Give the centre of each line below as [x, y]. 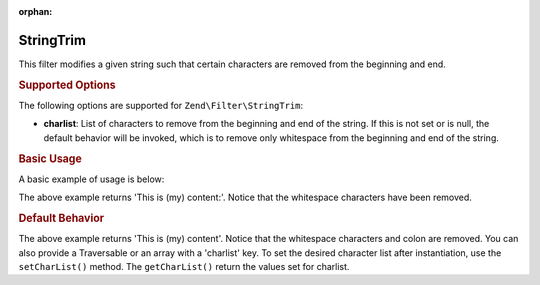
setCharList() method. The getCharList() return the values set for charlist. [184, 266]
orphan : [35, 11]
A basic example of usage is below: [91, 179]
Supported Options [67, 85]
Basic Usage [50, 158]
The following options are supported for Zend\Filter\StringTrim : [161, 105]
